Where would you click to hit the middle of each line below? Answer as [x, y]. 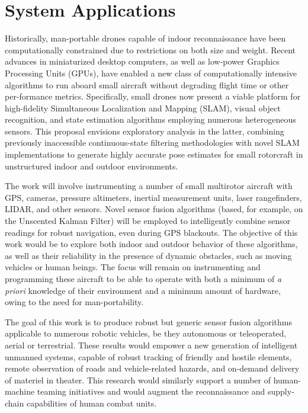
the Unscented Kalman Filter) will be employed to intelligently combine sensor [148, 221]
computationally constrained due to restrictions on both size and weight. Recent [150, 49]
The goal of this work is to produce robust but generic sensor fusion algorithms [148, 321]
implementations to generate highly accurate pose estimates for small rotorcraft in [154, 154]
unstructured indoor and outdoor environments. [92, 166]
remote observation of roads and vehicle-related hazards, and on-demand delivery [152, 368]
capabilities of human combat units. [92, 403]
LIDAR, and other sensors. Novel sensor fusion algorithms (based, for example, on [154, 209]
